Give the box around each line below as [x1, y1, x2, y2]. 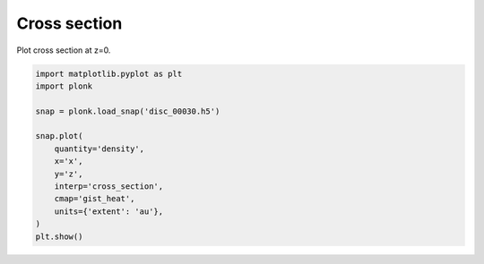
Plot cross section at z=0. [16, 45, 111, 55]
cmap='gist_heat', [54, 193, 135, 204]
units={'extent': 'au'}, [54, 206, 164, 217]
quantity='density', [54, 143, 145, 154]
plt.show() [35, 231, 83, 242]
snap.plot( [35, 131, 83, 141]
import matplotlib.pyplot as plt [35, 68, 183, 79]
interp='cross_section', [54, 182, 164, 192]
